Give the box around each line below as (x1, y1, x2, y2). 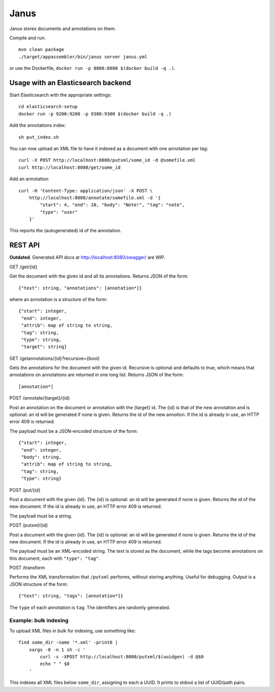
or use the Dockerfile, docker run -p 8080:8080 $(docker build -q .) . (9, 65, 176, 71)
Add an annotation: (9, 176, 49, 182)
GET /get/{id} (9, 263, 38, 270)
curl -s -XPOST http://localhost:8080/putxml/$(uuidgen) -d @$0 (40, 654, 204, 659)
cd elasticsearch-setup (18, 104, 78, 110)
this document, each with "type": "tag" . (9, 555, 100, 561)
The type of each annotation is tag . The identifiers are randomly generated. (9, 604, 171, 610)
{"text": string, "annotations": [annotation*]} (18, 285, 142, 291)
